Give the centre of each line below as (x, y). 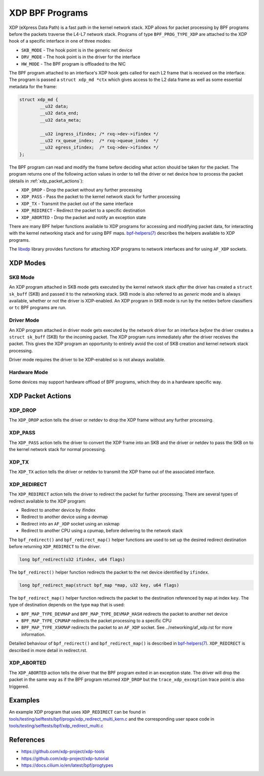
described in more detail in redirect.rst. (48, 650)
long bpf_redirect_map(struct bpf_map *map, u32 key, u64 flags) (99, 585)
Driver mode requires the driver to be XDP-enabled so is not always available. (87, 360)
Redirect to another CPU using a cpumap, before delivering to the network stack (102, 531)
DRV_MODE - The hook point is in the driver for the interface (81, 57)
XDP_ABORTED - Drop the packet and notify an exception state (84, 217)
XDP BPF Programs (48, 13)
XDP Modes (27, 263)
